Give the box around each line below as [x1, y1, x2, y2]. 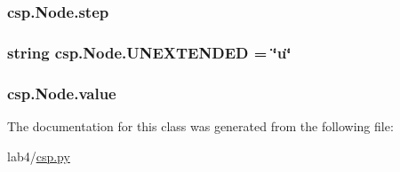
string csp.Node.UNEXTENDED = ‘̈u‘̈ [7, 41, 292, 63]
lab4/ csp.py [7, 146, 70, 165]
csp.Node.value [7, 82, 116, 104]
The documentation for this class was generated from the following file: [7, 116, 394, 135]
